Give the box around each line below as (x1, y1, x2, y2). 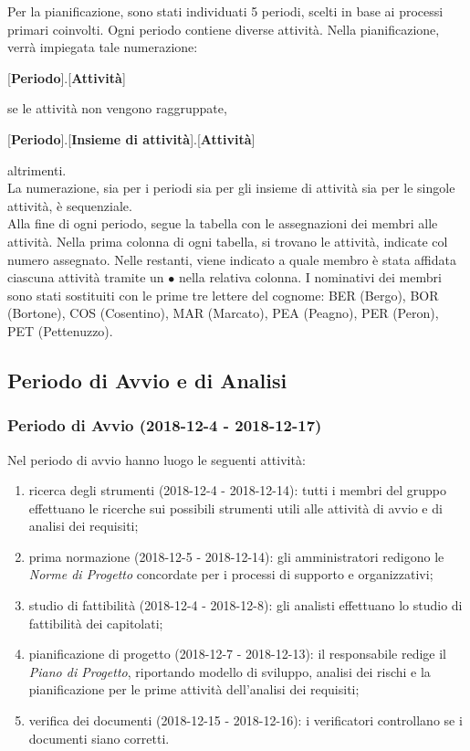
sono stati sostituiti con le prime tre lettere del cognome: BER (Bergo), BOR (7, 285, 439, 304)
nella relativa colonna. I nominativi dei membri (178, 268, 442, 287)
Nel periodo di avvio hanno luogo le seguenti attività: (7, 450, 306, 469)
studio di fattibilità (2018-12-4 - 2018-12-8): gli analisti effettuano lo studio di (28, 596, 463, 615)
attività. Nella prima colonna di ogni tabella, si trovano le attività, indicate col (7, 231, 448, 250)
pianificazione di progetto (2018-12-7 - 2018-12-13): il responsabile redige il (28, 644, 447, 663)
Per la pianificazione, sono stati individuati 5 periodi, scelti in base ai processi (7, 2, 444, 20)
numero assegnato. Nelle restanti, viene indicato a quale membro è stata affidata (7, 249, 456, 269)
